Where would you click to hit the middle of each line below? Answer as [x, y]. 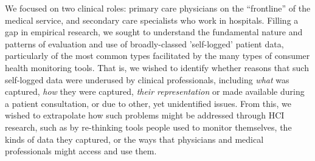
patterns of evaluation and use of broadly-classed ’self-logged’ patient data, [144, 43]
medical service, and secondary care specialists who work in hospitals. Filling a [152, 20]
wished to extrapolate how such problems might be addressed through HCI [145, 115]
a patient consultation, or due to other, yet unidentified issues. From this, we [148, 103]
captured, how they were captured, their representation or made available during [155, 91]
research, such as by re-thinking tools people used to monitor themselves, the [148, 127]
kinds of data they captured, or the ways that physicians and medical [134, 139]
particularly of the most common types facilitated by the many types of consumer [157, 56]
